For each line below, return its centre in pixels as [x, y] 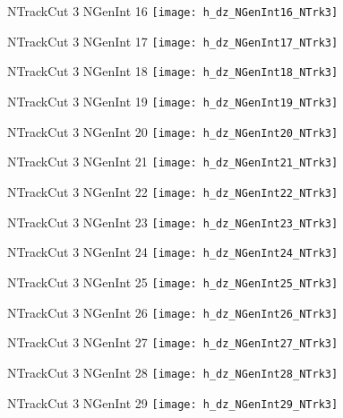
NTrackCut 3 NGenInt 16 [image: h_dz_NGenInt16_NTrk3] [173, 11]
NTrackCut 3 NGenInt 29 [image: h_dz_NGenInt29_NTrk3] [173, 402]
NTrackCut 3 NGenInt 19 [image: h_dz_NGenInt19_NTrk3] [173, 101]
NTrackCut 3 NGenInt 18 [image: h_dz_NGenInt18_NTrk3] [173, 71]
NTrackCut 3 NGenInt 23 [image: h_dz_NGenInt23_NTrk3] [173, 222]
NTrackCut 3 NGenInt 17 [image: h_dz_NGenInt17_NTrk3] [173, 41]
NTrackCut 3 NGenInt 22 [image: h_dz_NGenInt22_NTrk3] [173, 191]
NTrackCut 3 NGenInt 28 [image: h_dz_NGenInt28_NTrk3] [173, 372]
